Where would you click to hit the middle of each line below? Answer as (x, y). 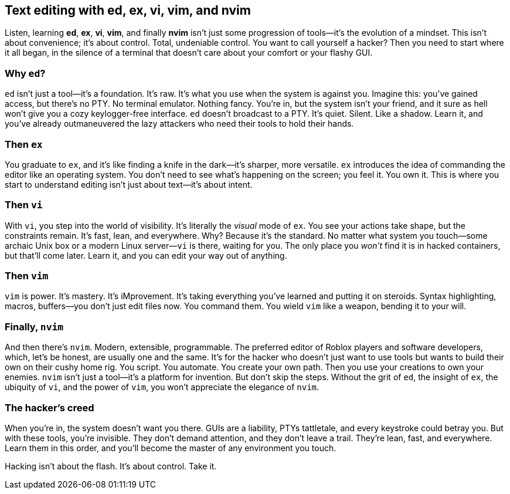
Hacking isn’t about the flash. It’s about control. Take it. (111, 466)
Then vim (27, 276)
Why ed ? (25, 73)
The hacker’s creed (50, 407)
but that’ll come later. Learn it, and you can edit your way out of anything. (146, 255)
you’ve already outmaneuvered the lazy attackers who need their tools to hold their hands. (179, 124)
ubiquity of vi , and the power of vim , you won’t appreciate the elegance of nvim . (162, 387)
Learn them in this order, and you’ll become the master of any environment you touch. (171, 448)
